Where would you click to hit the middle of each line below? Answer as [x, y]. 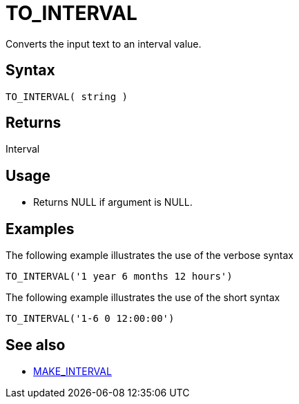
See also [36, 345]
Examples [40, 229]
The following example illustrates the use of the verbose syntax [149, 256]
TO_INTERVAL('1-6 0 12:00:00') [90, 319]
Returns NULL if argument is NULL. [113, 202]
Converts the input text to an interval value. [104, 44]
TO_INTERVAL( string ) [67, 96]
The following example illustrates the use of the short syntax [143, 298]
